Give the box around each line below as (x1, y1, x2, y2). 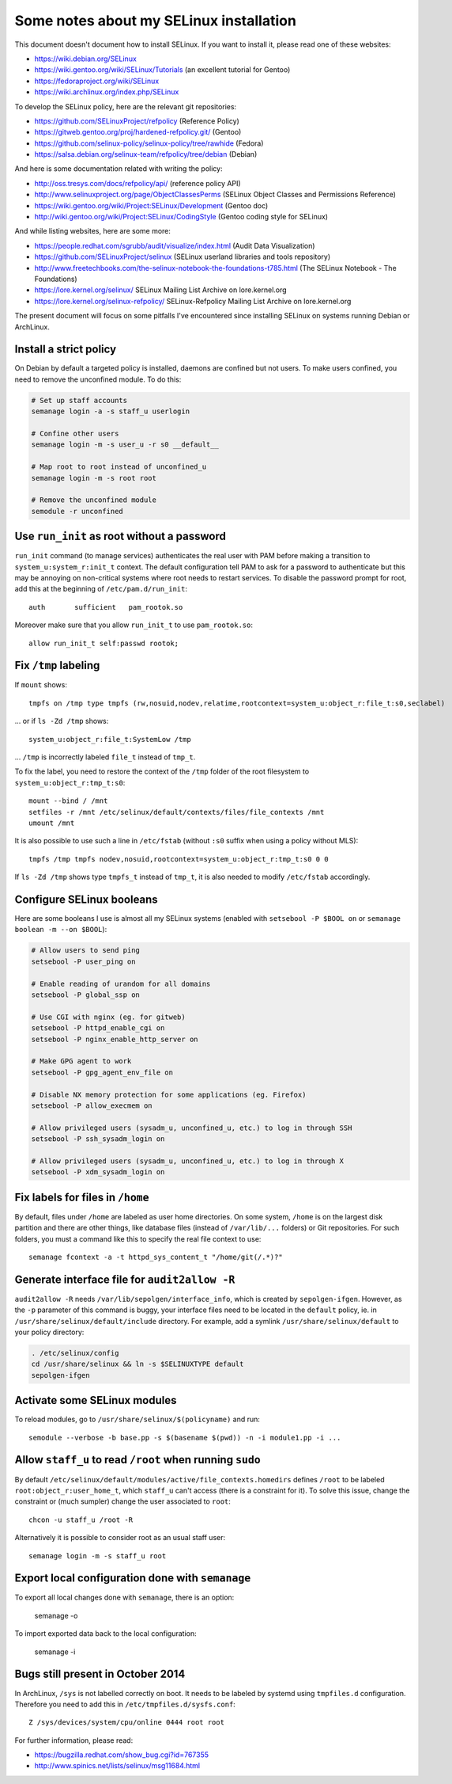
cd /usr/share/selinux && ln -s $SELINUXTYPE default (31, 1360, 244, 1369)
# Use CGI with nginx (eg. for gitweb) (31, 1012, 186, 1021)
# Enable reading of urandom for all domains (31, 979, 211, 988)
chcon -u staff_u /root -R (28, 1515, 134, 1524)
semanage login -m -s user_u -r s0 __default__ (31, 440, 219, 449)
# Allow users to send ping (31, 946, 140, 955)
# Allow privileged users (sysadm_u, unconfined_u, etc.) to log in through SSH (31, 1123, 352, 1132)
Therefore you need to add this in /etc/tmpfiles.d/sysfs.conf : (14, 1699, 236, 1709)
